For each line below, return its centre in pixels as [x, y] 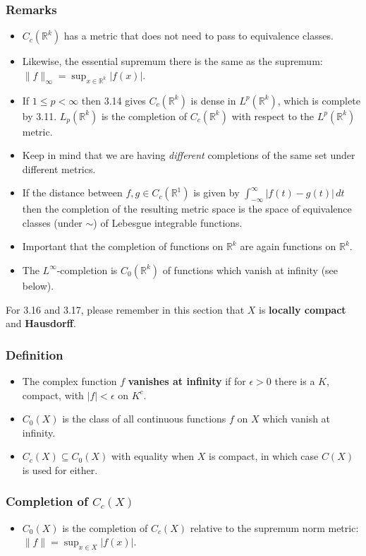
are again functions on [288, 246]
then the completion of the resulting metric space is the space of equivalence [187, 209]
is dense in [213, 100]
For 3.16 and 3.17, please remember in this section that [125, 309]
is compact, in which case [263, 456]
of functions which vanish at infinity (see [250, 270]
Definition [35, 354]
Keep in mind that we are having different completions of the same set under [189, 155]
